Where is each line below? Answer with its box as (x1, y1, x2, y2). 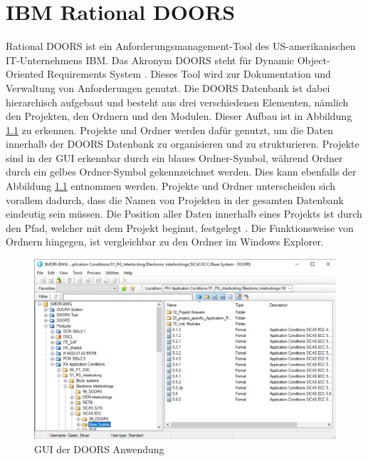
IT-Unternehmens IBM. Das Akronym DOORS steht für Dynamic (6, 52, 294, 67)
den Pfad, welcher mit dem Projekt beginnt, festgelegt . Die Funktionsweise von (6, 220, 354, 235)
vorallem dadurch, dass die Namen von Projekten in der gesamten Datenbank (6, 192, 344, 207)
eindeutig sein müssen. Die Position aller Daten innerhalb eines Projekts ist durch (6, 206, 362, 221)
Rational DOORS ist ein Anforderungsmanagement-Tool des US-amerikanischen (6, 39, 356, 54)
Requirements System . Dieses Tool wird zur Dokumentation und (46, 66, 331, 81)
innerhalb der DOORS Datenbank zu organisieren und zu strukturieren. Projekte (6, 136, 359, 151)
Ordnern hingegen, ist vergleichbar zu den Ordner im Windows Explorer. (6, 234, 324, 249)
